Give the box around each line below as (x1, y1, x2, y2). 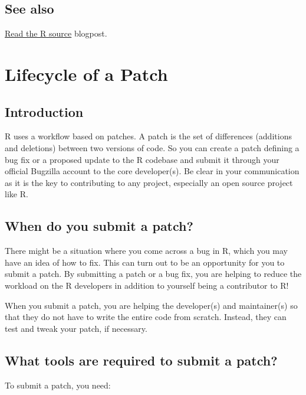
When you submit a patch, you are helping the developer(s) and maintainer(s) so (5, 299, 298, 311)
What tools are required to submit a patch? (5, 351, 278, 369)
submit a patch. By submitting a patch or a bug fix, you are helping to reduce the (5, 267, 302, 280)
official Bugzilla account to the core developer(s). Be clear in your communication (5, 165, 300, 177)
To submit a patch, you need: (5, 378, 111, 391)
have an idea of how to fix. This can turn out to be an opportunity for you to (5, 256, 285, 268)
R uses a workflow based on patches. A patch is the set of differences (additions (5, 130, 292, 142)
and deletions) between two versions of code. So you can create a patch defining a (5, 141, 300, 154)
